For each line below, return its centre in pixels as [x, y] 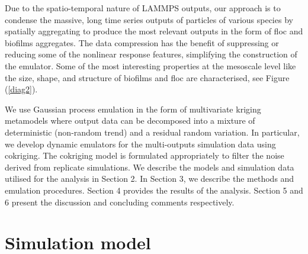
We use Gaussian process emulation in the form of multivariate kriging [133, 109]
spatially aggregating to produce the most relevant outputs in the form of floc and [154, 31]
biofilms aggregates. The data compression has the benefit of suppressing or [142, 42]
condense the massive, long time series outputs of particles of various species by [149, 19]
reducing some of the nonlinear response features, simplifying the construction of [151, 54]
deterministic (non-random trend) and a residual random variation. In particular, [152, 132]
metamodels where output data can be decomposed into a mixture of [130, 120]
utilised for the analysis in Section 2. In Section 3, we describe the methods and [150, 179]
